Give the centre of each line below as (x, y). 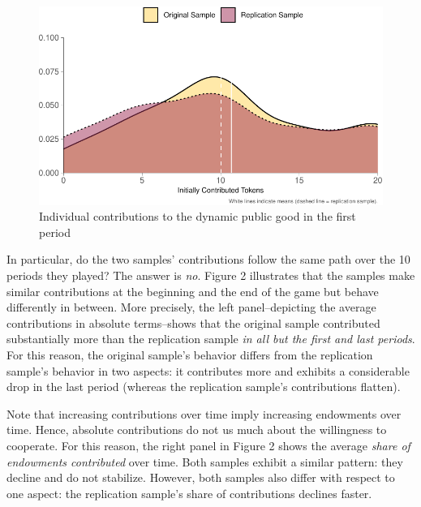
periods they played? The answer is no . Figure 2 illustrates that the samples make (211, 275)
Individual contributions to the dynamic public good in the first (198, 216)
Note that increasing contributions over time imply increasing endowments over (204, 413)
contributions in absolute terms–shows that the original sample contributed (193, 322)
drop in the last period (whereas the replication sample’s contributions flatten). (204, 387)
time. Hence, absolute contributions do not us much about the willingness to (197, 430)
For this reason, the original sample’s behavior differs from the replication (190, 354)
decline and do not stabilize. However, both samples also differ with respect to (201, 477)
